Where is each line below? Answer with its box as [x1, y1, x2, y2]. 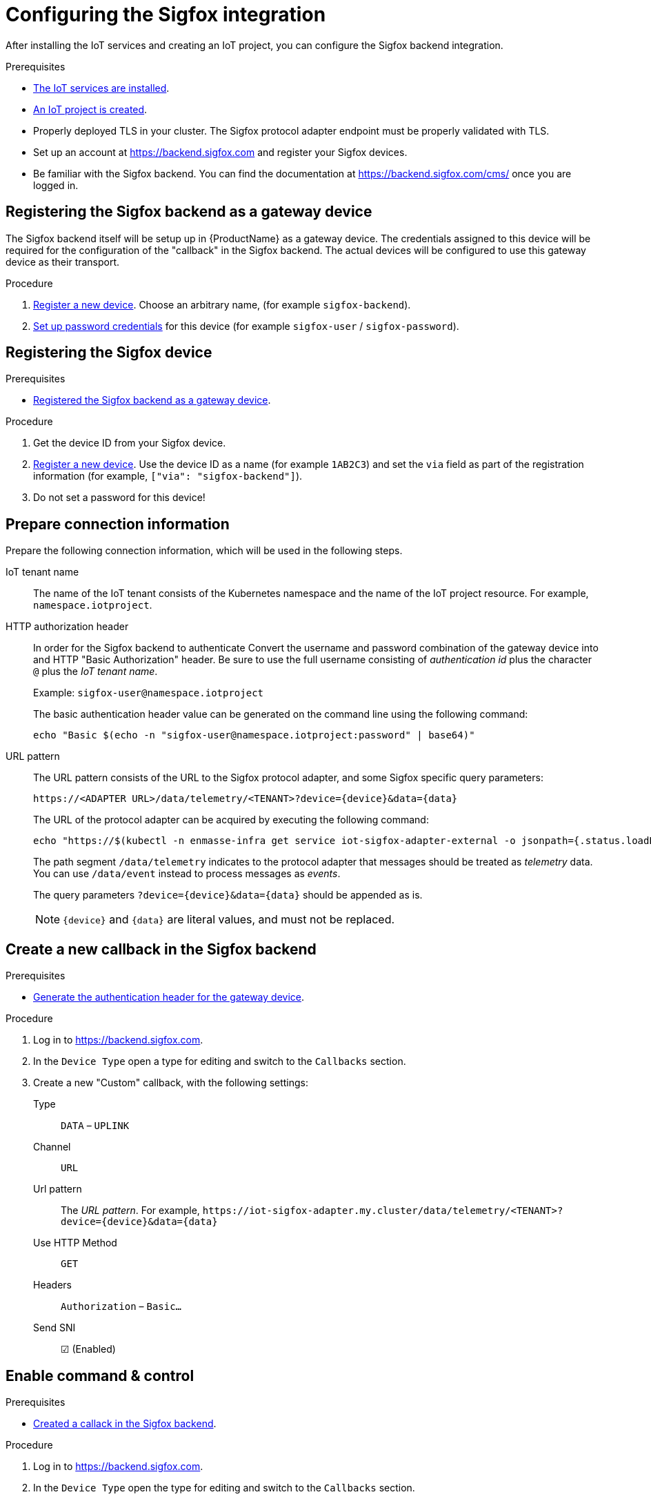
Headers [33, 1279, 72, 1291]
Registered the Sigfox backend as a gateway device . [33, 394, 271, 406]
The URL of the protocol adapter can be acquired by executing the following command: [33, 814, 429, 826]
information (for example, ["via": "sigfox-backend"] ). [33, 470, 303, 482]
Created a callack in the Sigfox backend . [33, 1417, 217, 1429]
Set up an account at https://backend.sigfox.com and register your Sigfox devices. [33, 146, 408, 158]
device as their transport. [6, 255, 120, 268]
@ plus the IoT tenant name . [33, 665, 158, 678]
